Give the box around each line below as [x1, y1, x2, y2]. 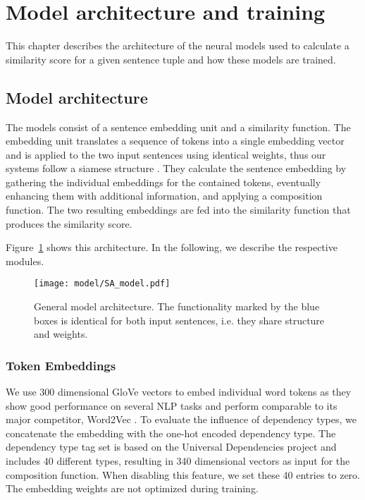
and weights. [34, 327, 88, 341]
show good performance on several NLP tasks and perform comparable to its [6, 398, 338, 413]
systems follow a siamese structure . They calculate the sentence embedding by [6, 161, 347, 176]
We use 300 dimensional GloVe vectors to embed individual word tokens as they [6, 384, 352, 399]
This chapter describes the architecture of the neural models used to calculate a [6, 38, 349, 53]
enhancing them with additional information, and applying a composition [6, 188, 323, 203]
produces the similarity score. [6, 216, 132, 231]
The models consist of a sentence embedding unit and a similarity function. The [6, 119, 351, 134]
